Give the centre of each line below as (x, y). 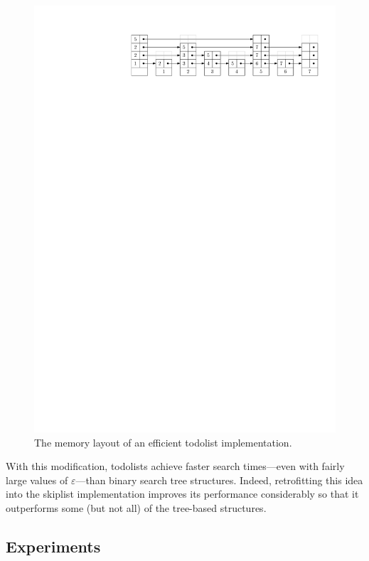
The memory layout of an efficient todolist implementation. (163, 442)
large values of (37, 480)
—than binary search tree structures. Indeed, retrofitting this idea (219, 480)
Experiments (53, 546)
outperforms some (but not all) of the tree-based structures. (136, 507)
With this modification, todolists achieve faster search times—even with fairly (175, 466)
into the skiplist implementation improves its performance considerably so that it (182, 494)
